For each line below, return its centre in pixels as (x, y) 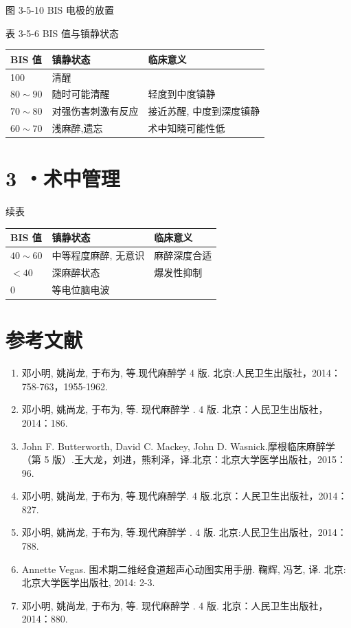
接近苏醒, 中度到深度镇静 (204, 111)
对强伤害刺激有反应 (95, 111)
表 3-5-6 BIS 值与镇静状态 (63, 33)
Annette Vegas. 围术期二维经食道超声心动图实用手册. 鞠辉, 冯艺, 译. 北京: (184, 569)
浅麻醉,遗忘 (77, 128)
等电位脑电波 (81, 289)
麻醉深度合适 (183, 255)
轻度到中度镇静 (182, 94)
